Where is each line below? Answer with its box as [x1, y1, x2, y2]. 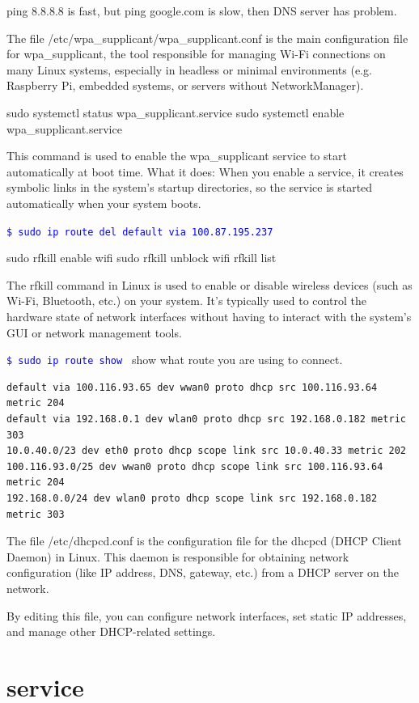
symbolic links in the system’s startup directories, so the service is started [6, 179, 373, 196]
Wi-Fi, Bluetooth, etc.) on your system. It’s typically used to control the [6, 292, 366, 309]
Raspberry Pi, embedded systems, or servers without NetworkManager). [6, 77, 364, 94]
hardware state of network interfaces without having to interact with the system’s [6, 307, 412, 324]
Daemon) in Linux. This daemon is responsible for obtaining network [6, 548, 349, 565]
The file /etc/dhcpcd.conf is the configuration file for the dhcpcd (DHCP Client [6, 532, 402, 549]
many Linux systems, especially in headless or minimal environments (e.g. [6, 61, 372, 78]
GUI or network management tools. [6, 324, 182, 341]
